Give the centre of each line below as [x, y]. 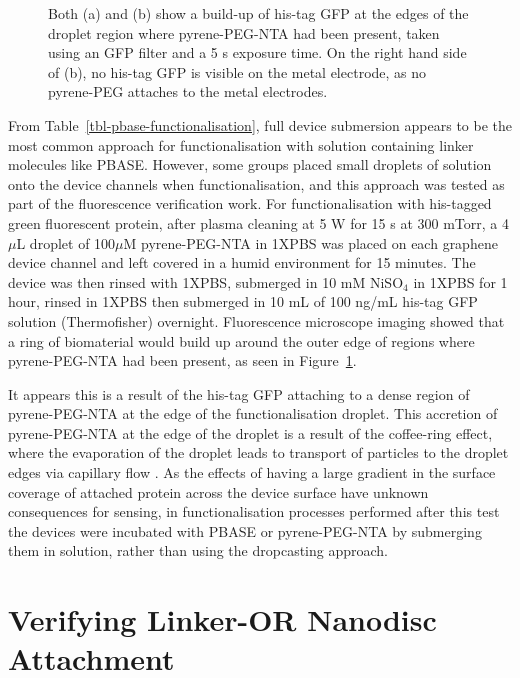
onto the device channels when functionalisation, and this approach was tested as [256, 183]
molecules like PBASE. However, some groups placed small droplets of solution [250, 164]
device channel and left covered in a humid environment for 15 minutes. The [242, 262]
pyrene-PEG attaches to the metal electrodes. [188, 91]
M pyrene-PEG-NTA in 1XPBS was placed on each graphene [310, 242]
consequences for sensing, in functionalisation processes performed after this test [254, 511]
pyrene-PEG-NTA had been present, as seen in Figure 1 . [182, 360]
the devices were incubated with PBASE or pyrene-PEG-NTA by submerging [245, 530]
